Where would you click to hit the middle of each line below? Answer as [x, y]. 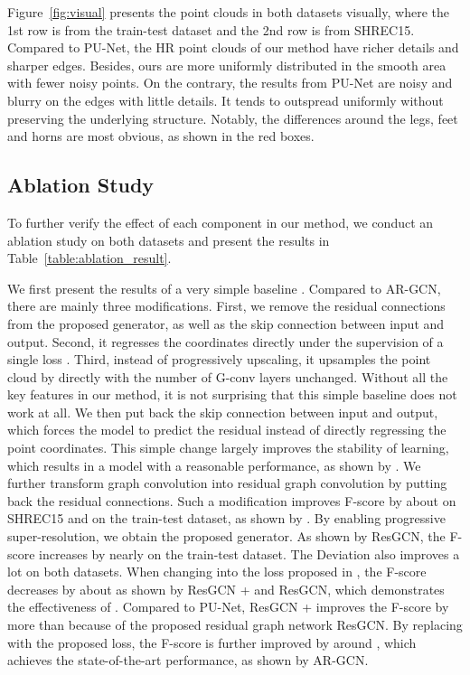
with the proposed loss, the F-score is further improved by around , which [212, 642]
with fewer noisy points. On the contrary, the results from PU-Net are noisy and [230, 83]
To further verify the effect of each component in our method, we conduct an [221, 222]
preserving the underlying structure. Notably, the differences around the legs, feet [233, 118]
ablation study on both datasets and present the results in [169, 240]
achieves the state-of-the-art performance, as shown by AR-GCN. [188, 660]
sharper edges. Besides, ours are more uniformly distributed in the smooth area [227, 65]
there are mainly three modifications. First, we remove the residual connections [226, 306]
